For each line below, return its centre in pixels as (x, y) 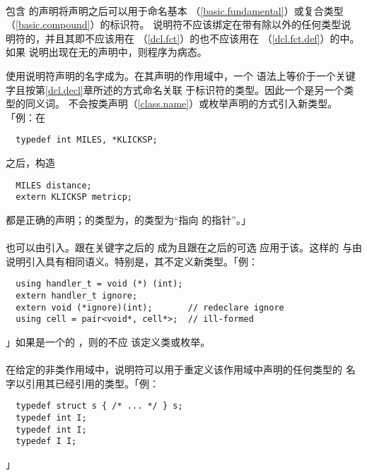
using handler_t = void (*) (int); (99, 284)
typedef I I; (46, 441)
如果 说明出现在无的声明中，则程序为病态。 (106, 52)
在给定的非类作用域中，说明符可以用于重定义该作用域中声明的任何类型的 (174, 369)
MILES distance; (54, 185)
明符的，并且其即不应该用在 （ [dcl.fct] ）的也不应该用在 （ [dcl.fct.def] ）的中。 (183, 38)
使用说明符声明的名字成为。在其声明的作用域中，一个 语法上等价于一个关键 (181, 75)
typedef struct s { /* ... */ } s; (99, 406)
